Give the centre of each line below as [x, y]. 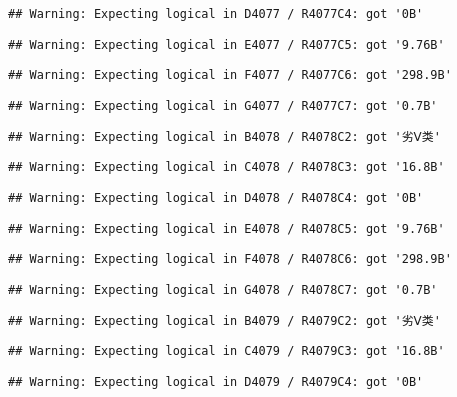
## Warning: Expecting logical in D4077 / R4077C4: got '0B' [216, 14]
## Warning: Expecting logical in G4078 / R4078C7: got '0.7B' [223, 289]
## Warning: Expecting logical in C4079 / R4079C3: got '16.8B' [226, 351]
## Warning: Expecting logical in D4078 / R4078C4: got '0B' [216, 197]
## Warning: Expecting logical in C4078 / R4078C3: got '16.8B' [226, 167]
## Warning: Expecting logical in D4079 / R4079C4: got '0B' [216, 381]
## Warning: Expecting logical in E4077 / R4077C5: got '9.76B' [226, 44]
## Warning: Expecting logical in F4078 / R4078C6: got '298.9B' [230, 259]
